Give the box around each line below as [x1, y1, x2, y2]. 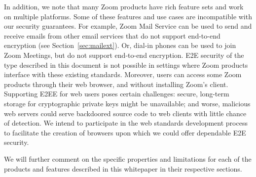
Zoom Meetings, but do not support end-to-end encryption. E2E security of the [4, 49, 244, 60]
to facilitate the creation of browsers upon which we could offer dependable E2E [4, 127, 246, 137]
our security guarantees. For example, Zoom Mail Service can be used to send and [4, 21, 252, 31]
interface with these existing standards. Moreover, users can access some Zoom [4, 69, 242, 80]
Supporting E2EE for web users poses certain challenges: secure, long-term [4, 88, 229, 99]
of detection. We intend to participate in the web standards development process [4, 118, 248, 128]
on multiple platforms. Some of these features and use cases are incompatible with [4, 11, 252, 21]
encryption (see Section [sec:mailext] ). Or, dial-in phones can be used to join [4, 40, 236, 50]
